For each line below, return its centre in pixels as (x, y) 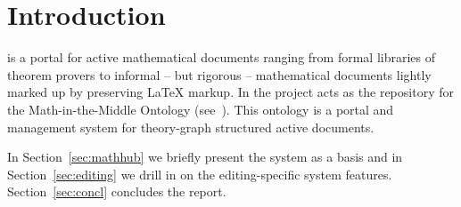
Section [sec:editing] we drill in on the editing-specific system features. (200, 174)
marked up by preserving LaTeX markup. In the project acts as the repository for (230, 92)
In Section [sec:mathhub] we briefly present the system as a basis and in (205, 157)
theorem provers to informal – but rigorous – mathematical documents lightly (219, 74)
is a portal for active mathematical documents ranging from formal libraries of (222, 57)
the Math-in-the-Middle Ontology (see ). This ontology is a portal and (201, 109)
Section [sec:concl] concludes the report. (117, 191)
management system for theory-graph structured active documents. (191, 127)
